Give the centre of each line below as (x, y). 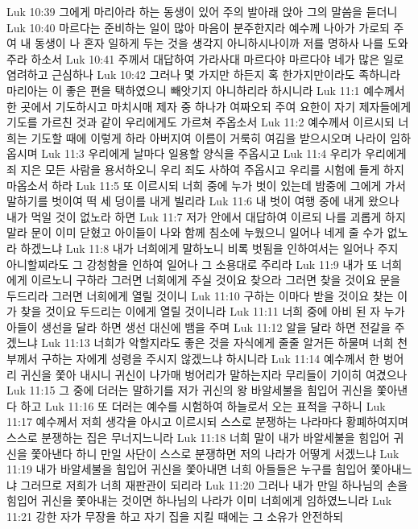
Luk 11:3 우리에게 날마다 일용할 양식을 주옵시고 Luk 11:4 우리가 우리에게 (224, 153)
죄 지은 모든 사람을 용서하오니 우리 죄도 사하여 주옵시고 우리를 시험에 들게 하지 (205, 169)
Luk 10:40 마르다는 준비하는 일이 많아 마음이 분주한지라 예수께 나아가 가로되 (198, 27)
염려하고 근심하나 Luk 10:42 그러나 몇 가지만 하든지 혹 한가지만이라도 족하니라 (203, 74)
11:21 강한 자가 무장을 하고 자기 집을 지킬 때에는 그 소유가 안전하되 (175, 516)
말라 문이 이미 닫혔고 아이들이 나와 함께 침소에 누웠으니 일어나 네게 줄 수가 (195, 232)
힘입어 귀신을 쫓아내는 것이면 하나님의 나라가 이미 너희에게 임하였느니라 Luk (199, 500)
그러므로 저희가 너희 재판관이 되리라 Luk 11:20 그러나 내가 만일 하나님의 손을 (214, 484)
